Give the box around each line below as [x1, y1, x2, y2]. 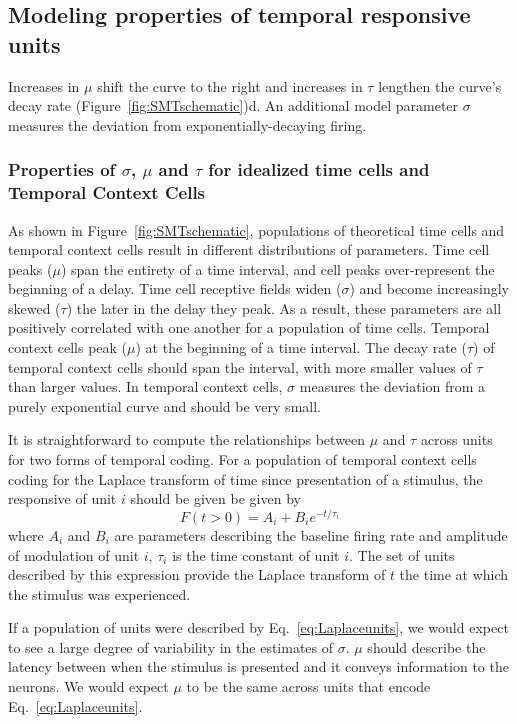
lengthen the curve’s [378, 75, 502, 96]
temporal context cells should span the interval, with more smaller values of [8, 356, 472, 377]
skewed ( [8, 297, 61, 318]
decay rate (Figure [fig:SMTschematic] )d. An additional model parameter [8, 95, 459, 116]
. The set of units [349, 544, 455, 565]
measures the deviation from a [299, 376, 486, 397]
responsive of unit [8, 488, 117, 509]
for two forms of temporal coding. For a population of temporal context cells [8, 449, 477, 470]
